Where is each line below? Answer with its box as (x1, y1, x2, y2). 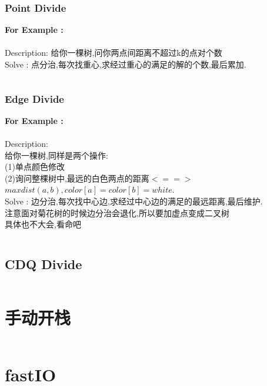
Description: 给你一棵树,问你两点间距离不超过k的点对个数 (5, 46, 222, 59)
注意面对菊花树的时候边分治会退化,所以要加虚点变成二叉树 (5, 206, 229, 219)
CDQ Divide (5, 255, 82, 273)
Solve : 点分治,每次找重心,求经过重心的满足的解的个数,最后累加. (5, 58, 246, 70)
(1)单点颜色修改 (5, 160, 65, 173)
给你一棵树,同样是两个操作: (5, 149, 108, 161)
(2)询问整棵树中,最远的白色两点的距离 (5, 172, 149, 184)
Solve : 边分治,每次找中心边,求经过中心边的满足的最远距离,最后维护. (5, 194, 263, 207)
